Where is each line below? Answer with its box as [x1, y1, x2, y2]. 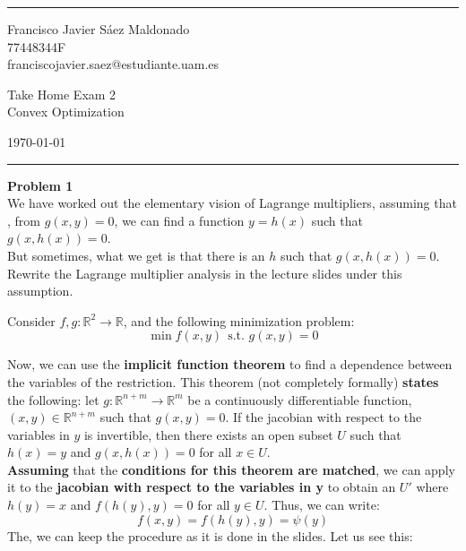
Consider [7, 311, 56, 330]
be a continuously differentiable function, [187, 390, 412, 409]
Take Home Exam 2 [7, 84, 116, 103]
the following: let [7, 390, 99, 409]
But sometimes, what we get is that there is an [7, 245, 265, 264]
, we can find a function [114, 211, 245, 229]
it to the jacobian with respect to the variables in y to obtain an [7, 478, 396, 496]
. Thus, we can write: [263, 495, 380, 514]
